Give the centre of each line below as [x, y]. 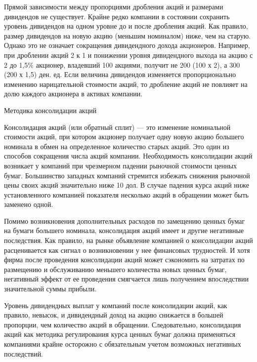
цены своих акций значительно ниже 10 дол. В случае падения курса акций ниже [127, 185]
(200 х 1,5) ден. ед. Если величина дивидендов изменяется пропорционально [120, 74]
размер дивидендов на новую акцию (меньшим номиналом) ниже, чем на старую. [128, 35]
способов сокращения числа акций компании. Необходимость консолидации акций [128, 156]
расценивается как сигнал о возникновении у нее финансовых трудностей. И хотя [127, 250]
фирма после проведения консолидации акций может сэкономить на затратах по [124, 260]
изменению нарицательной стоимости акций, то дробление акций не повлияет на [126, 84]
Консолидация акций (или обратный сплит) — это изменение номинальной [117, 127]
